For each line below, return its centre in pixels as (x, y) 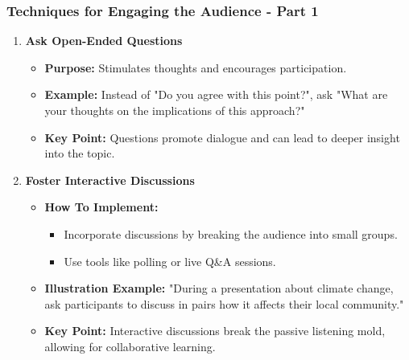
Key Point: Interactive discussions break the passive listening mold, (215, 331)
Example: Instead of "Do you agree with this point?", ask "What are (216, 94)
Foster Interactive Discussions (110, 180)
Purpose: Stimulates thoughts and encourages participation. (196, 67)
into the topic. (80, 153)
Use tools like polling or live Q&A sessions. (170, 261)
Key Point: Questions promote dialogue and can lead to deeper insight (222, 137)
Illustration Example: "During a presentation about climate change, (219, 288)
